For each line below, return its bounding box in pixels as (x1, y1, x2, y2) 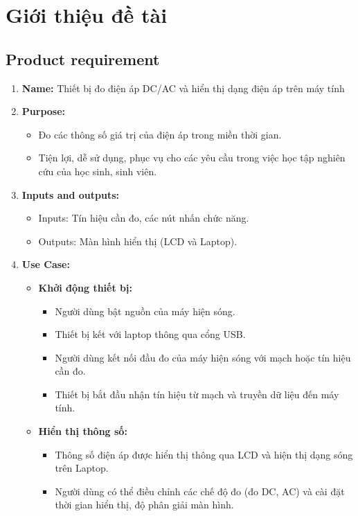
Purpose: (21, 104, 66, 118)
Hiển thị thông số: (38, 424, 127, 438)
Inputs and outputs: (21, 187, 120, 202)
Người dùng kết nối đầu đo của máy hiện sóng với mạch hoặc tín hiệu (55, 350, 351, 364)
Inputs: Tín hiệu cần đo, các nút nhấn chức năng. (38, 211, 249, 225)
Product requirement (6, 48, 160, 69)
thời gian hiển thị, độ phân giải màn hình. (55, 497, 234, 512)
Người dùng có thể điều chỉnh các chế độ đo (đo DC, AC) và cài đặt (55, 483, 345, 498)
